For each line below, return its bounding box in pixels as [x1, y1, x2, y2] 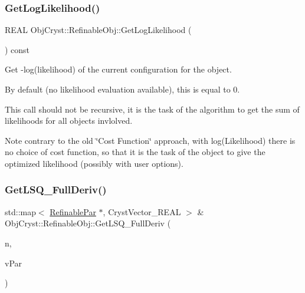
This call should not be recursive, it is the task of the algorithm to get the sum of [5, 103, 300, 115]
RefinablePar [50, 205, 96, 218]
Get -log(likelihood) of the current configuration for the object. [5, 63, 232, 75]
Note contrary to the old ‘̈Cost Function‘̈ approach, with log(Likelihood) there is [5, 134, 296, 146]
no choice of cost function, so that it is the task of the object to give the [5, 146, 265, 158]
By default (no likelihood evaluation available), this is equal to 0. [5, 83, 240, 95]
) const [5, 43, 30, 55]
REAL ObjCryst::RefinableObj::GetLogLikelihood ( [5, 24, 192, 36]
